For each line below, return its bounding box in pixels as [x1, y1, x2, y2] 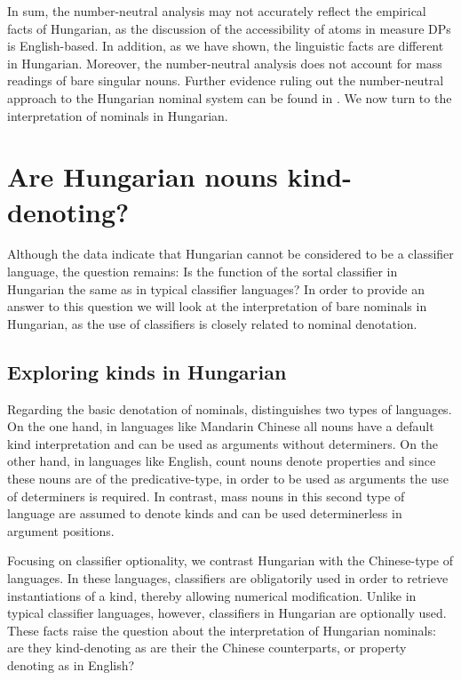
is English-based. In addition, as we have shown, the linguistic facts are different [7, 36, 444, 55]
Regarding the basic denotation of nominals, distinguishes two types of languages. [7, 399, 452, 418]
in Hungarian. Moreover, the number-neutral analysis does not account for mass [7, 53, 442, 72]
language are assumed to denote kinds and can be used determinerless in [7, 504, 402, 523]
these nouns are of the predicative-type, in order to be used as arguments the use [7, 469, 449, 488]
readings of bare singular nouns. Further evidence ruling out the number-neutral [7, 71, 444, 90]
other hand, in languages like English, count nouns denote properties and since [7, 452, 436, 470]
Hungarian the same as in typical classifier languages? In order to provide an [7, 279, 425, 298]
